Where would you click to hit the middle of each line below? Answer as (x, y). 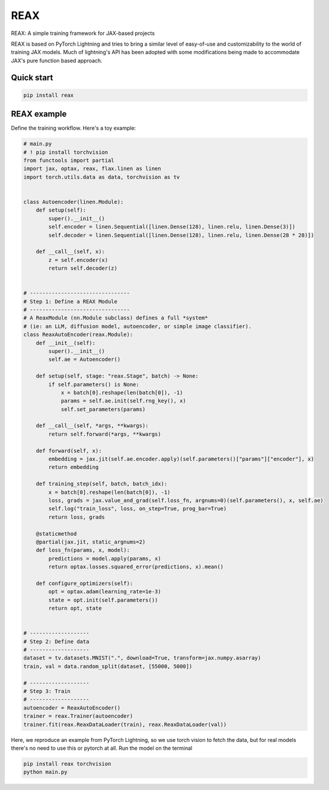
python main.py (45, 772)
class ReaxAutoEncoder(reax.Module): (78, 335)
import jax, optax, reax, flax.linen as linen (92, 169)
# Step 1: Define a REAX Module (71, 301)
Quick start (32, 77)
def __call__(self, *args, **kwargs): (92, 426)
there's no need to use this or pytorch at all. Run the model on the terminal (102, 748)
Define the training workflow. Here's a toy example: (74, 128)
